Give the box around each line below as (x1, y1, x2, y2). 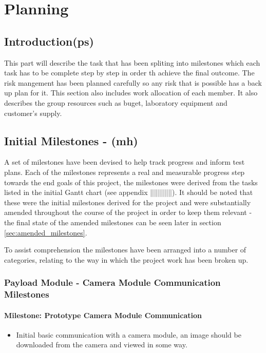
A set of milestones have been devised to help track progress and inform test (4, 156, 245, 167)
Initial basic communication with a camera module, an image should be (16, 329, 241, 340)
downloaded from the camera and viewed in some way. (16, 339, 187, 350)
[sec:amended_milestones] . (4, 227, 87, 238)
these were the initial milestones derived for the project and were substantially (4, 197, 251, 207)
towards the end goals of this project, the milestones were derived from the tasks (4, 176, 258, 187)
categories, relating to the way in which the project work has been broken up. (4, 254, 249, 265)
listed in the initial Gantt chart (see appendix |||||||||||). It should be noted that (4, 187, 253, 198)
